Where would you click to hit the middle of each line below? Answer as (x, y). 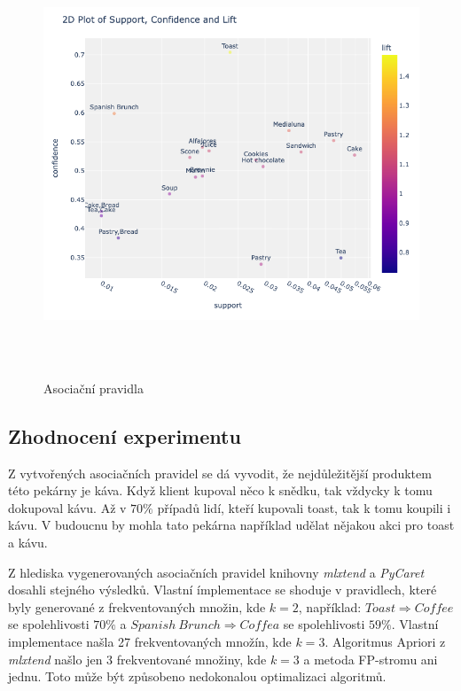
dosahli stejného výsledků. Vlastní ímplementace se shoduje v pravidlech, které (223, 590)
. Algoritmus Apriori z (385, 641)
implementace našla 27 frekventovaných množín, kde (150, 641)
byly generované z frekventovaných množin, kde (137, 606)
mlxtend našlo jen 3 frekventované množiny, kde (137, 659)
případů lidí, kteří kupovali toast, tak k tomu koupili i (304, 507)
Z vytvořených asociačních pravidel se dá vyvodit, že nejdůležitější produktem (220, 473)
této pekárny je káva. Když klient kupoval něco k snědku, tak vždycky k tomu (220, 490)
